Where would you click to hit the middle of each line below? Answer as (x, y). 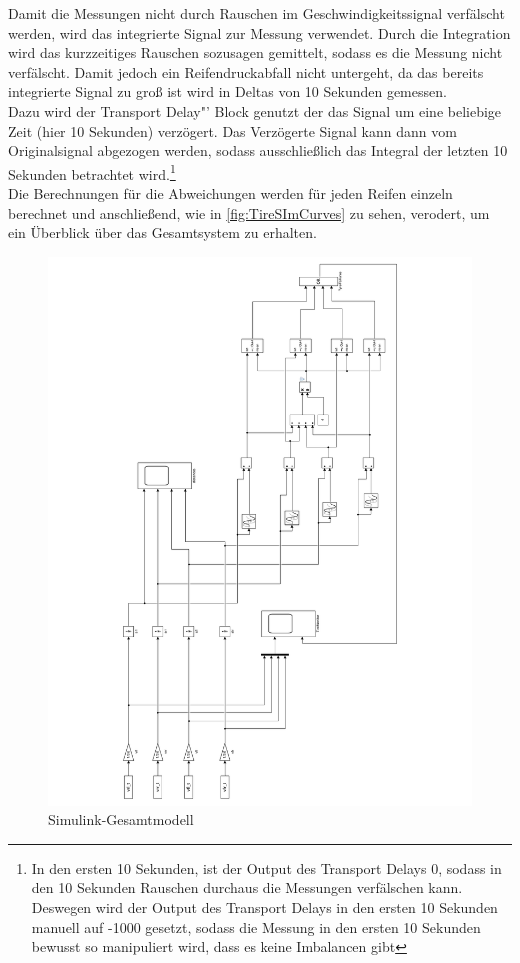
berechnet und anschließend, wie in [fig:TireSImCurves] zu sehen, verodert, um (249, 212)
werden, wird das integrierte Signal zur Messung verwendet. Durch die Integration (259, 32)
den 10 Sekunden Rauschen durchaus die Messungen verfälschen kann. (247, 887)
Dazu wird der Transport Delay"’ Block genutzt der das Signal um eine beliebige (255, 110)
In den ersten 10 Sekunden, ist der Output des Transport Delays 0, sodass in (266, 867)
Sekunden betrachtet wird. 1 (92, 172)
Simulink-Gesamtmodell (121, 819)
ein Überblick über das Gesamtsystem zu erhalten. (162, 232)
